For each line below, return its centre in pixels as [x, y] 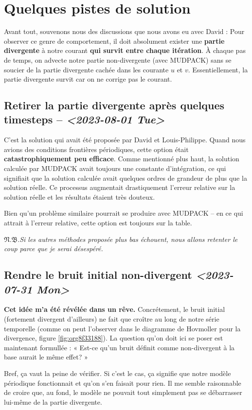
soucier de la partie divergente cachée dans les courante [86, 69]
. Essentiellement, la [218, 69]
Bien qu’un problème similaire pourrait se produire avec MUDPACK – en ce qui [124, 213]
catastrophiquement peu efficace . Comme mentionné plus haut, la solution [122, 159]
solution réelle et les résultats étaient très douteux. [80, 196]
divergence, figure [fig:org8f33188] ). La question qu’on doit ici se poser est [114, 338]
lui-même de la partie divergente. [53, 401]
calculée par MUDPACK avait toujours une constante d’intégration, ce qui [115, 168]
